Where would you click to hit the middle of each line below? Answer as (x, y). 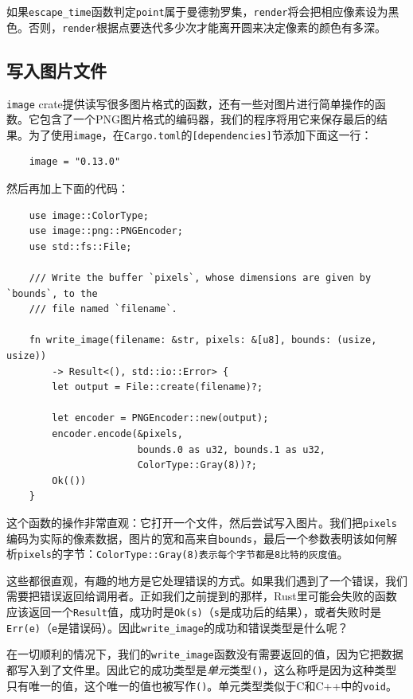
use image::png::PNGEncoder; (106, 231)
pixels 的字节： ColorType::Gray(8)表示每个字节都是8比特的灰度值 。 (183, 554)
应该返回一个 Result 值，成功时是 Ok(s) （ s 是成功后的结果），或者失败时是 (194, 612)
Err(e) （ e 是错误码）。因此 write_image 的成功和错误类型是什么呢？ (177, 627)
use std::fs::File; (80, 246)
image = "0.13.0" (75, 162)
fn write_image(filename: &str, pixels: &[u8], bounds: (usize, (203, 340)
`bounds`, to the (52, 293)
